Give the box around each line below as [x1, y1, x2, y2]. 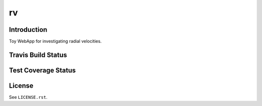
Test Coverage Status [9, 66, 76, 74]
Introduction [9, 26, 48, 34]
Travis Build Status [9, 51, 67, 59]
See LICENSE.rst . [9, 94, 48, 100]
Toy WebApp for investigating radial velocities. [9, 39, 102, 44]
